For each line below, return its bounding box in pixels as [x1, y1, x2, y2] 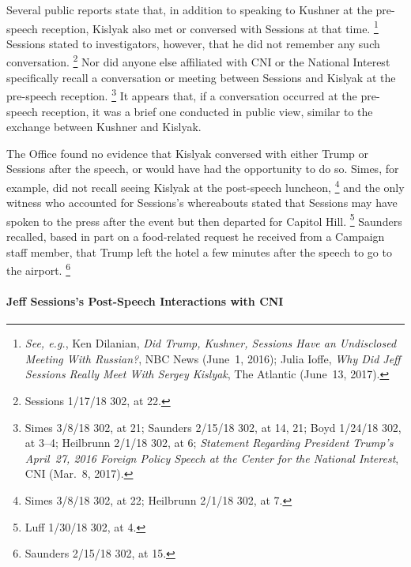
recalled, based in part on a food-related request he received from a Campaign [6, 228, 385, 244]
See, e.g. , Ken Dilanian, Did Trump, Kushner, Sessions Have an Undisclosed [25, 335, 397, 351]
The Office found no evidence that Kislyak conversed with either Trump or [6, 145, 369, 161]
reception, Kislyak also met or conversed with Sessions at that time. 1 [41, 17, 379, 36]
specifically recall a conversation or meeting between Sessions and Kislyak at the [6, 69, 396, 85]
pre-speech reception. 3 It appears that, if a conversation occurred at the [6, 85, 357, 103]
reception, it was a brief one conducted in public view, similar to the [41, 103, 373, 119]
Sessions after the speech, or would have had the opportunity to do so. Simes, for [6, 160, 399, 177]
